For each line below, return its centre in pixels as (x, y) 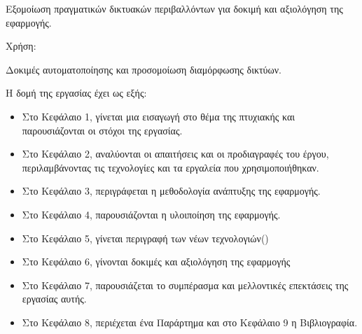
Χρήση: (21, 46)
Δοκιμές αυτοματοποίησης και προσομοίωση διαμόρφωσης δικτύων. (144, 69)
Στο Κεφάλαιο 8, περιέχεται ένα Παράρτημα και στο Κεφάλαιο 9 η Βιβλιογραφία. (190, 322)
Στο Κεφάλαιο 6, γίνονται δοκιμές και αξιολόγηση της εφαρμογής (156, 262)
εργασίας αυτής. (54, 299)
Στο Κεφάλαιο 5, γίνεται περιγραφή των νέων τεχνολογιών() (145, 238)
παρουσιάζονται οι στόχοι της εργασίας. (102, 130)
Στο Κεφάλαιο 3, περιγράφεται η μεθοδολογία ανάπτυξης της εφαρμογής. (171, 191)
